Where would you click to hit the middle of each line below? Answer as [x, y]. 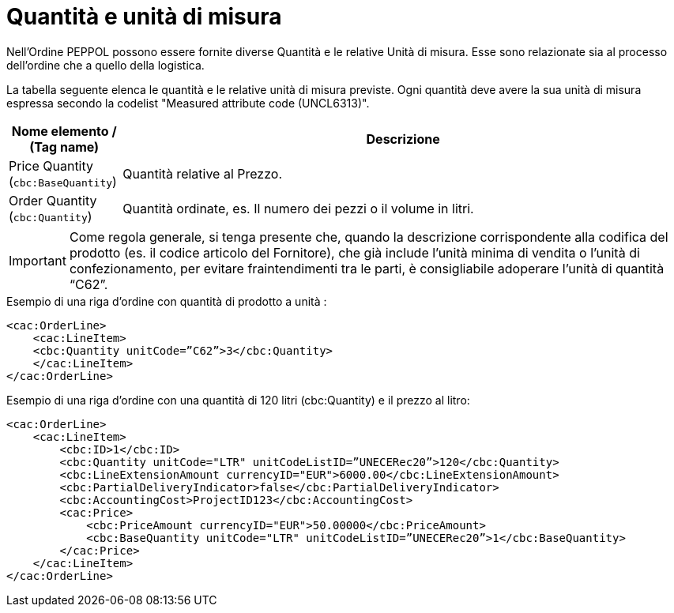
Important [38, 260]
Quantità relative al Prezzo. [202, 173]
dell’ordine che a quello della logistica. [105, 65]
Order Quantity [53, 200]
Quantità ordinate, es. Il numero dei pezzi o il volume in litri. [298, 208]
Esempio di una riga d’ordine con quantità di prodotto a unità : [167, 301]
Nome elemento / [64, 131]
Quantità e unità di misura [144, 17]
